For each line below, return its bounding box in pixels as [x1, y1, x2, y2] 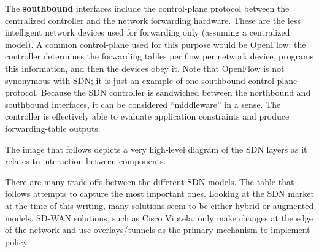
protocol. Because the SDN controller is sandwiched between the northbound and [5, 86, 311, 99]
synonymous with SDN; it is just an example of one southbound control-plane [5, 74, 298, 86]
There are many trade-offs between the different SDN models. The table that [5, 175, 294, 188]
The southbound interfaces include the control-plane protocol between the [5, 2, 290, 14]
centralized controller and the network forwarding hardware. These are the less [5, 13, 301, 26]
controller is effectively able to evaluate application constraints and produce [5, 110, 290, 123]
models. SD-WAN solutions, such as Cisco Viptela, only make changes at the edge [5, 211, 313, 224]
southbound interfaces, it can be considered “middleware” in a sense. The [5, 97, 281, 110]
